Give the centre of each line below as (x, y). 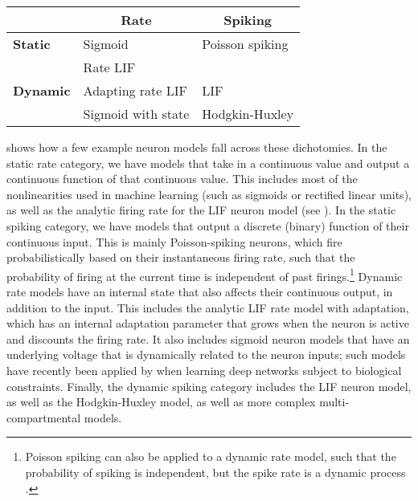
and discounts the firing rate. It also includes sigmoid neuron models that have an (208, 338)
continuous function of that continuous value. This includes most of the (182, 179)
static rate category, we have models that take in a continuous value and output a (208, 163)
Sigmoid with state (136, 114)
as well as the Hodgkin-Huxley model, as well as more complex (161, 402)
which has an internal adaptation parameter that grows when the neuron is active (208, 323)
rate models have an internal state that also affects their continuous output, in (200, 291)
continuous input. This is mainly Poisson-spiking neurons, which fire (174, 241)
